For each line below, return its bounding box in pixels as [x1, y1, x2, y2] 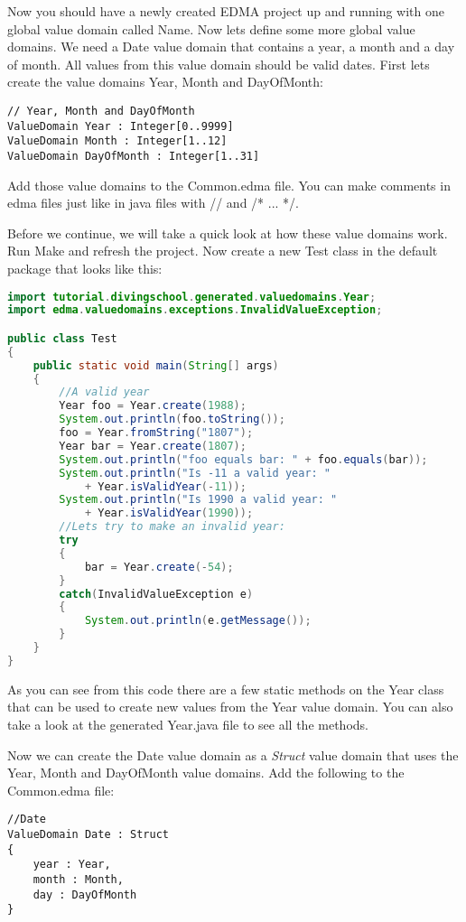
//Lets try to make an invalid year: [59, 520, 285, 534]
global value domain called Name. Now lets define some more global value [7, 19, 415, 38]
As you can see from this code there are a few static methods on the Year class [7, 679, 444, 698]
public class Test [7, 331, 117, 345]
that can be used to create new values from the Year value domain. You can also [7, 697, 453, 716]
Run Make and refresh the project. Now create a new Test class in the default [7, 241, 438, 260]
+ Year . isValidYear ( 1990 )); [84, 507, 254, 520]
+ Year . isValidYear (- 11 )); [84, 480, 247, 493]
